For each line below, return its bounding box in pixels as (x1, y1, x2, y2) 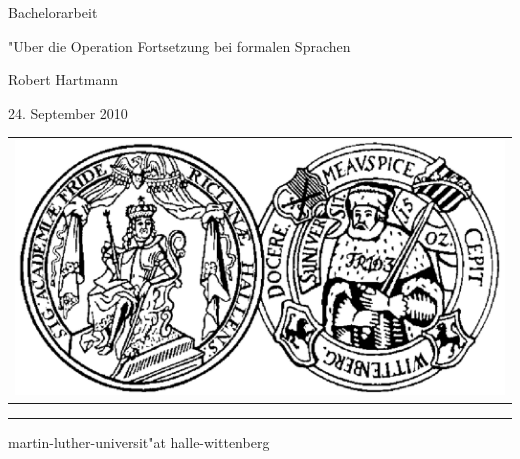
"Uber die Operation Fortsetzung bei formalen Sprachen (8, 35, 351, 56)
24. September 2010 (8, 102, 128, 123)
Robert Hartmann (8, 69, 118, 90)
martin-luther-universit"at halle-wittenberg (8, 431, 270, 452)
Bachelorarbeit (8, 2, 98, 22)
